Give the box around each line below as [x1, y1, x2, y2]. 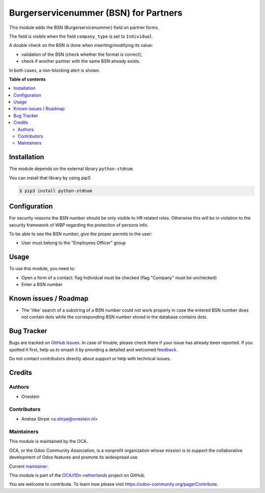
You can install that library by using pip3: [9, 174, 92, 181]
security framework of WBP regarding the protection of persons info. [9, 222, 149, 228]
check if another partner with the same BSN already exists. [21, 58, 141, 64]
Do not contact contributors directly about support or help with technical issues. [9, 356, 171, 362]
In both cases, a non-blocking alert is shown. [9, 67, 100, 73]
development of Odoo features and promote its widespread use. [9, 454, 139, 460]
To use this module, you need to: [9, 266, 76, 271]
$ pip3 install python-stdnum [19, 188, 92, 194]
